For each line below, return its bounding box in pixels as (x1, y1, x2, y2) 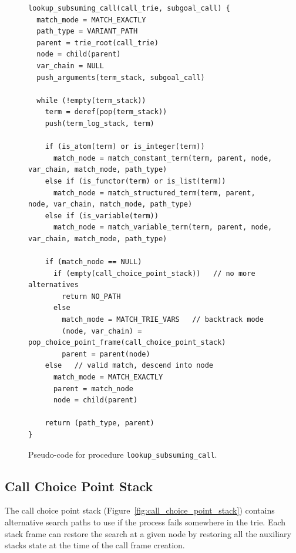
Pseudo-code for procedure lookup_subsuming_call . (28, 448, 217, 460)
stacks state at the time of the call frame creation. (5, 539, 185, 551)
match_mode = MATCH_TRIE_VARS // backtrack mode (62, 315, 264, 324)
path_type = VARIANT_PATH (36, 27, 138, 36)
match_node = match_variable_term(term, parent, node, (53, 223, 273, 232)
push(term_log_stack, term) (45, 119, 154, 128)
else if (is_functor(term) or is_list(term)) (45, 176, 226, 185)
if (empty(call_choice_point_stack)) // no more (53, 269, 255, 278)
